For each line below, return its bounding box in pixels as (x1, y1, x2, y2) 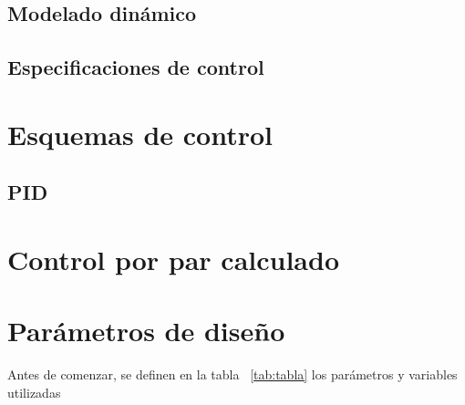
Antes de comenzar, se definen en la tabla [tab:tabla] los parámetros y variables (7, 365, 458, 384)
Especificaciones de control (7, 53, 264, 81)
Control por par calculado (7, 240, 340, 277)
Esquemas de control (7, 115, 274, 152)
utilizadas (7, 382, 61, 401)
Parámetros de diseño (7, 312, 285, 349)
